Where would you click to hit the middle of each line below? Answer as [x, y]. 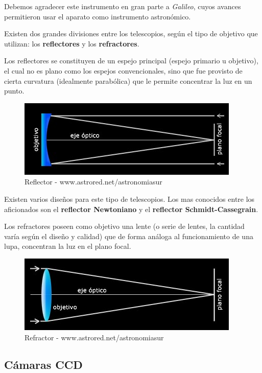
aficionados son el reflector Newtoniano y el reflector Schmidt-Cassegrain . [131, 209]
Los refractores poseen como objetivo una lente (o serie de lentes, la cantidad [124, 226]
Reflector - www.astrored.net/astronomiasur [93, 182]
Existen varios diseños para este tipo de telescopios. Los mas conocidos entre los [129, 199]
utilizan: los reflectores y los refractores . [72, 43]
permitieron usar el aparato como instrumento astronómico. [98, 16]
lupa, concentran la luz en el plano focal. [68, 246]
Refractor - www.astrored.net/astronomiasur [94, 337]
